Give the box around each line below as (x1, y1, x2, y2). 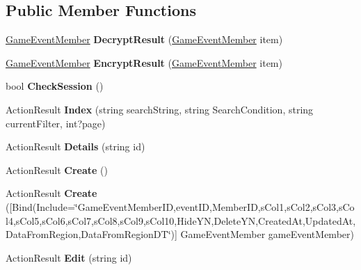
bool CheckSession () (6, 79, 104, 93)
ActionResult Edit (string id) (6, 250, 132, 264)
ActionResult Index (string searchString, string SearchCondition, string (6, 102, 314, 116)
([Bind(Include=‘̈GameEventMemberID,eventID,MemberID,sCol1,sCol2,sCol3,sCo (6, 199, 355, 214)
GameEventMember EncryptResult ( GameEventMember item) (6, 55, 282, 70)
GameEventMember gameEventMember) (180, 227, 354, 241)
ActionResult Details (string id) (6, 139, 145, 154)
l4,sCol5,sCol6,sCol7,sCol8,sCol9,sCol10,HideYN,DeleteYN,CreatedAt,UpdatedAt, (6, 213, 356, 228)
